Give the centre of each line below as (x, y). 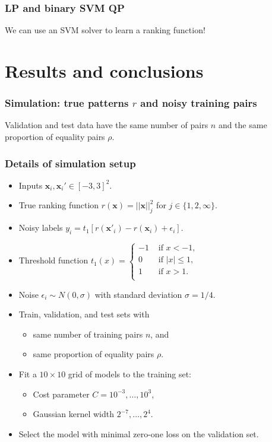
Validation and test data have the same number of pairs (107, 125)
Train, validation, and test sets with (84, 314)
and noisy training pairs (199, 103)
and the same (243, 125)
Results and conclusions (104, 71)
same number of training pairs (88, 334)
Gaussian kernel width (74, 414)
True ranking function (59, 205)
